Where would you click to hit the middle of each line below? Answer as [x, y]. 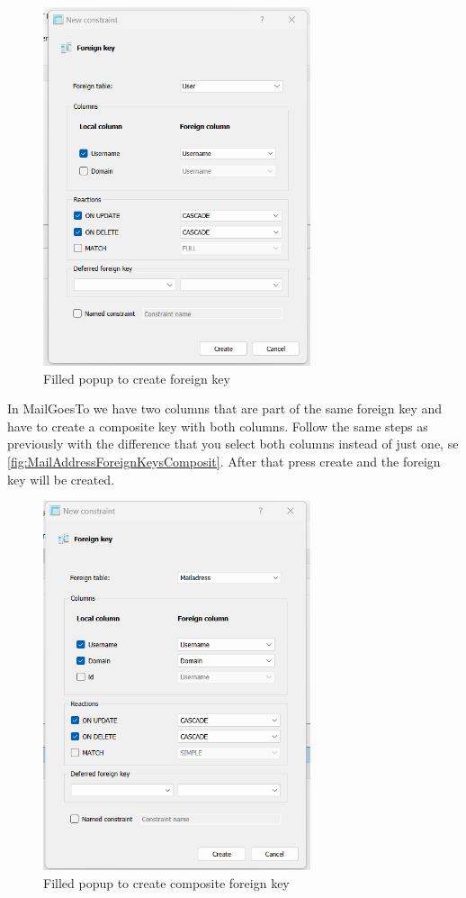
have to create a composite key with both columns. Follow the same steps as [218, 426]
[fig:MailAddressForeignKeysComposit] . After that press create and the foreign [224, 461]
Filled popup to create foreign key [137, 378]
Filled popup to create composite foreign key [166, 882]
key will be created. [61, 479]
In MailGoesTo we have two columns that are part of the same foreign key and [225, 408]
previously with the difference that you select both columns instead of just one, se [233, 444]
